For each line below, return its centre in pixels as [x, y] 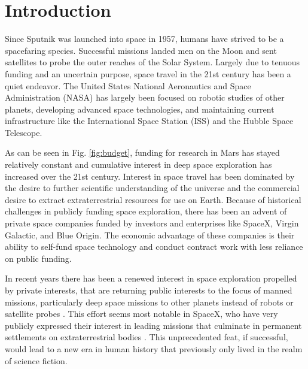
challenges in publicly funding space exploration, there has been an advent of [146, 211]
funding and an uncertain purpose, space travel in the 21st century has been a [148, 73]
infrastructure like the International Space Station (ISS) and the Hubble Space [149, 121]
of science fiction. [36, 360]
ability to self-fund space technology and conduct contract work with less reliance [154, 246]
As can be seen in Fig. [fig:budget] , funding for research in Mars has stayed [142, 152]
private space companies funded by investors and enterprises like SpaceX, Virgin [152, 223]
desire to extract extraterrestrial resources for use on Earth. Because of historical [153, 199]
